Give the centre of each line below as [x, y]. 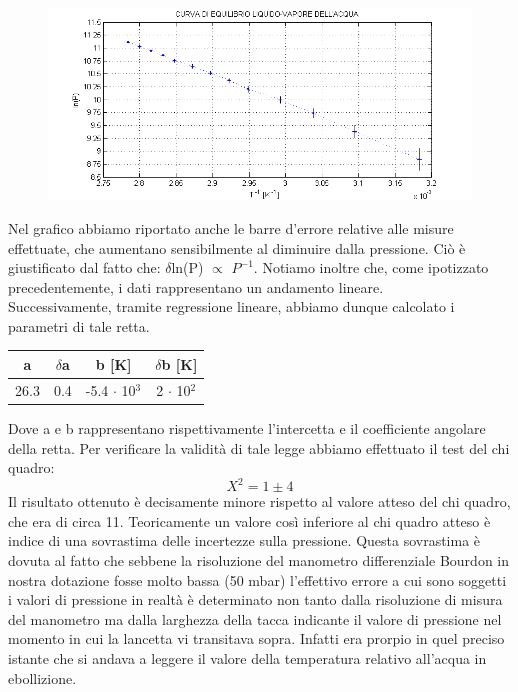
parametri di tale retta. [79, 325]
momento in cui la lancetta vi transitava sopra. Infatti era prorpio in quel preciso [256, 638]
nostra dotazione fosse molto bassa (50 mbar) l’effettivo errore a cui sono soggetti [257, 579]
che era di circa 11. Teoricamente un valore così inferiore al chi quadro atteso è [249, 520]
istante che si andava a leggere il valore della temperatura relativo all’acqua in [247, 657]
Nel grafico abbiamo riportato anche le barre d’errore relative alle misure [231, 227]
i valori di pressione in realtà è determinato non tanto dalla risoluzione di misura [255, 599]
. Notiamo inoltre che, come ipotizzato [371, 267]
